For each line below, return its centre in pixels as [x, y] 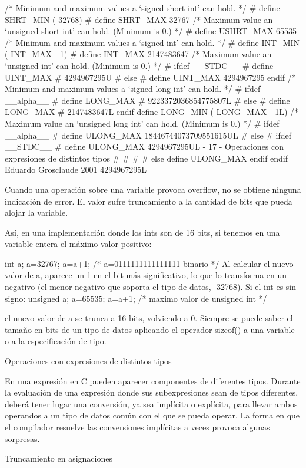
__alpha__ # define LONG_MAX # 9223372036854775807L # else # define [147, 100]
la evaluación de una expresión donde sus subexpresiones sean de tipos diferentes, [152, 392]
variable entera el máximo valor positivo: [78, 244]
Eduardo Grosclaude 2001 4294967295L [76, 169]
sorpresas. [22, 438]
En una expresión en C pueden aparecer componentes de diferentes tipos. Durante [153, 380]
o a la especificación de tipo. [56, 341]
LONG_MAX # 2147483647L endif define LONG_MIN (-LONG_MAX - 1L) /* [152, 112]
